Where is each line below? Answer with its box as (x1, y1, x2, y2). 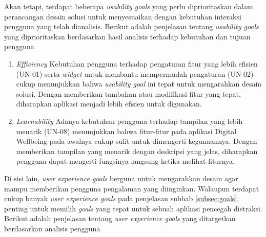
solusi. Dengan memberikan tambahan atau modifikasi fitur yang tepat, (16, 88, 241, 99)
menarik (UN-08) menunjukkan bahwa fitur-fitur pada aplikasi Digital (16, 125, 237, 136)
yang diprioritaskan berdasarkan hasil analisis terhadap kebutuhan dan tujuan (4, 31, 251, 41)
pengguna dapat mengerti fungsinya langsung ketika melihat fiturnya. (16, 156, 235, 166)
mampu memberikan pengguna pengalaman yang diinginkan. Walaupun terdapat (4, 183, 259, 193)
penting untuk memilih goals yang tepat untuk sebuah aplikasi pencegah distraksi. (4, 203, 262, 213)
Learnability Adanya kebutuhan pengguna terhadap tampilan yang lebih (16, 115, 243, 126)
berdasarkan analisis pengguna (4, 223, 100, 233)
